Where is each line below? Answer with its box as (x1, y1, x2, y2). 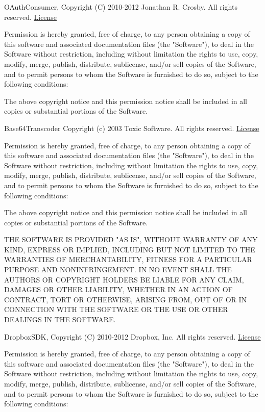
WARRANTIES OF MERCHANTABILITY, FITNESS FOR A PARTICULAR (4, 254, 252, 265)
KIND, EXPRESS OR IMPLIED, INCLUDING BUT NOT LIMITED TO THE (4, 244, 255, 254)
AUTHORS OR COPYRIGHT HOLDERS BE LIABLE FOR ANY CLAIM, (4, 274, 244, 285)
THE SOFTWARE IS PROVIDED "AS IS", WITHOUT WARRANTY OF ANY (4, 234, 258, 245)
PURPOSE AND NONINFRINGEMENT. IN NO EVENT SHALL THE (4, 264, 232, 275)
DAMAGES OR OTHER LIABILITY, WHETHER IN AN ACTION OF (4, 284, 233, 295)
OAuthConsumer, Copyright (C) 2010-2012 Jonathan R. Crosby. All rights (4, 2, 237, 12)
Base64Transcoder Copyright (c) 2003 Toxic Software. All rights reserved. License (4, 122, 259, 133)
